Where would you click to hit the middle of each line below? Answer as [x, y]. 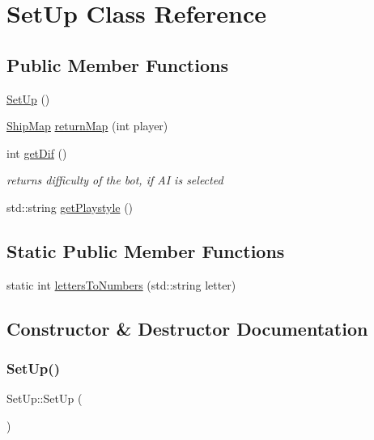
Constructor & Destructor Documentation [187, 328]
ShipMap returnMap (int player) [87, 126]
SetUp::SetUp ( [45, 398]
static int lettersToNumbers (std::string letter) [121, 284]
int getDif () [37, 152]
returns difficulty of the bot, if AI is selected [115, 180]
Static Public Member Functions [146, 250]
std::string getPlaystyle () [70, 207]
